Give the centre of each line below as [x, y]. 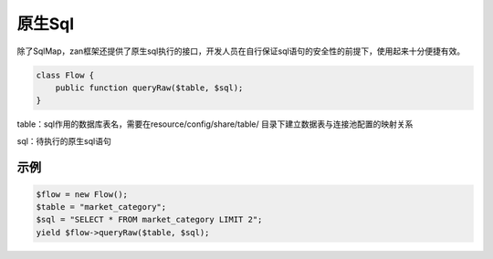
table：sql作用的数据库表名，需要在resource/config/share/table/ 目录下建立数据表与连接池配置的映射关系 [215, 124]
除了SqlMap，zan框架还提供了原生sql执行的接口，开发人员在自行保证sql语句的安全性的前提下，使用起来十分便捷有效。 [241, 51]
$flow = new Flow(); [82, 194]
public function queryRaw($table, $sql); [149, 88]
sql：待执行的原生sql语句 [64, 140]
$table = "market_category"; [101, 207]
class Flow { [65, 75]
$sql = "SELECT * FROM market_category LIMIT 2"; [149, 220]
